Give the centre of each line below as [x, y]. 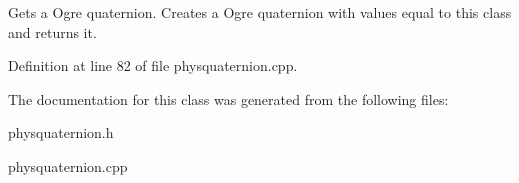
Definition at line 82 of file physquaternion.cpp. [153, 65]
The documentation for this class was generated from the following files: [228, 98]
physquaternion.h [61, 132]
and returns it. [52, 31]
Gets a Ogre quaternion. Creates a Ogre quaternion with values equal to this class [260, 12]
